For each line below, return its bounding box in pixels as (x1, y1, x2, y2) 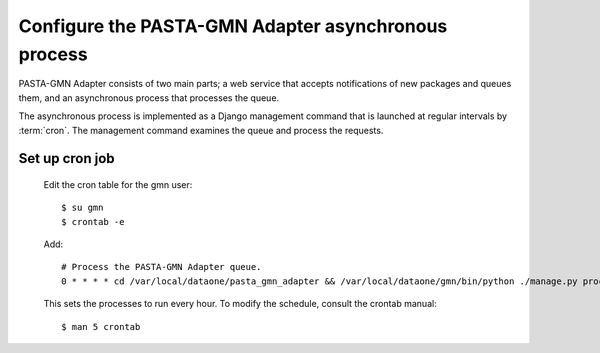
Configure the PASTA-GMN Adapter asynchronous (18, 15, 448, 37)
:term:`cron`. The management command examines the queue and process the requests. (18, 124, 384, 136)
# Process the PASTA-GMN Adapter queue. (61, 261, 262, 273)
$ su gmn (61, 202, 104, 214)
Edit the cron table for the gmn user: (43, 178, 193, 190)
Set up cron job (18, 150, 115, 167)
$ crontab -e (61, 216, 125, 227)
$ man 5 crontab (61, 321, 141, 332)
